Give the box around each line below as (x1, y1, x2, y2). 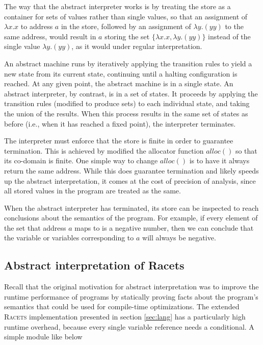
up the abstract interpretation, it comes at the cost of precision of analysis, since (4, 175, 256, 186)
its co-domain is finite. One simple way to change (4, 155, 158, 166)
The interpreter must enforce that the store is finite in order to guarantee (4, 135, 233, 146)
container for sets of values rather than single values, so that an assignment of (4, 11, 248, 21)
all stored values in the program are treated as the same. (4, 185, 181, 196)
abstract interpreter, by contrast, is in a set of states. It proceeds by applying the (4, 88, 258, 98)
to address (20, 21, 53, 32)
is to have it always (189, 155, 250, 166)
